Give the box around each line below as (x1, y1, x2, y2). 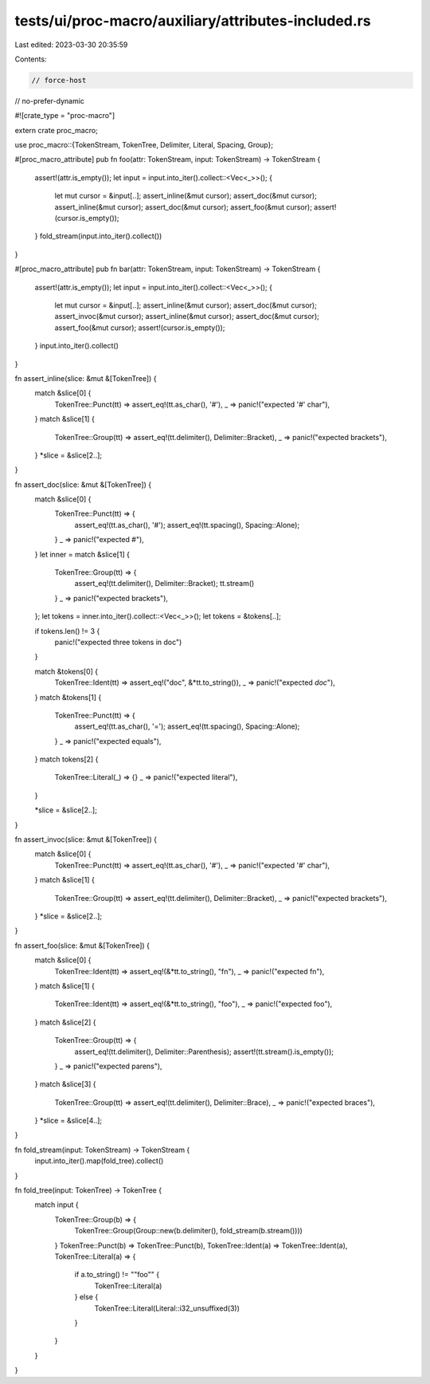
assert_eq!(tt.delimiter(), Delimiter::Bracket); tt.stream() (74, 579, 255, 588)
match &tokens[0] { (34, 666, 99, 676)
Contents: (14, 54, 47, 64)
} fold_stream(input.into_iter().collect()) (34, 231, 162, 241)
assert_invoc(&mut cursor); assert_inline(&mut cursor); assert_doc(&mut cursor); (54, 312, 320, 321)
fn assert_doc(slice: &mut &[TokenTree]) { (14, 479, 151, 490)
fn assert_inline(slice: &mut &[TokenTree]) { (14, 373, 157, 383)
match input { (34, 1200, 79, 1209)
